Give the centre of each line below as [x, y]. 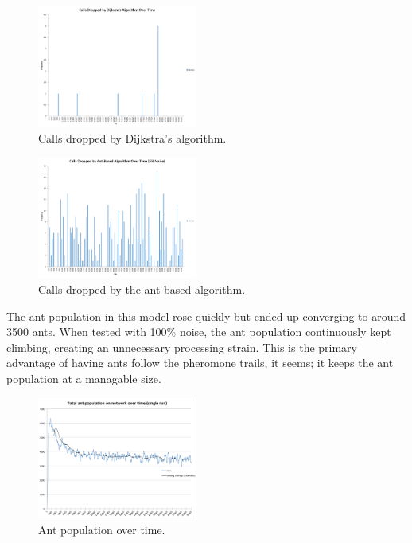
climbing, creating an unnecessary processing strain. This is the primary [182, 347]
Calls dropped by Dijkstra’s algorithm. [132, 138]
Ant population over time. [102, 529]
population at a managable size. [84, 379]
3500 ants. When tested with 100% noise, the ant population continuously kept [199, 332]
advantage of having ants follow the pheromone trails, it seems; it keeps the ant [200, 363]
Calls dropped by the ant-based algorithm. [142, 289]
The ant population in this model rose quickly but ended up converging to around [206, 316]
